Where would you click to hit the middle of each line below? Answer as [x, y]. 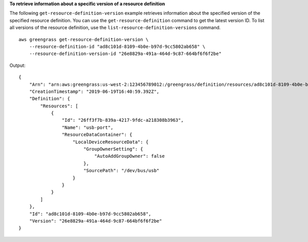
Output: [17, 65]
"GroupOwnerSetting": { [113, 149]
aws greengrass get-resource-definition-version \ [84, 39]
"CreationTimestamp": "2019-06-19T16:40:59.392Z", [94, 91]
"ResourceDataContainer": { [97, 135]
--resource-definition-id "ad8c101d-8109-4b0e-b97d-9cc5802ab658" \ [117, 46]
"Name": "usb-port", [88, 127]
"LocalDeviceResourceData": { [111, 142]
